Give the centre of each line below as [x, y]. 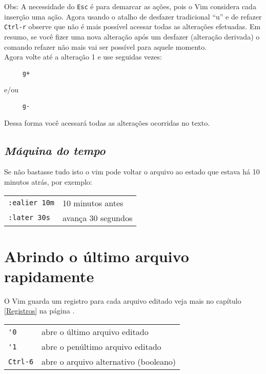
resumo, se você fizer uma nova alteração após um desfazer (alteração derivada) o [132, 36]
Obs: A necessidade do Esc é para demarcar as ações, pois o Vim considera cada [130, 6]
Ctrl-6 [21, 361]
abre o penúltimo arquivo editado [101, 347]
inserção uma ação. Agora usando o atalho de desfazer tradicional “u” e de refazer [133, 16]
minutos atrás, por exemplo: [48, 181]
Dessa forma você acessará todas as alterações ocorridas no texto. [107, 122]
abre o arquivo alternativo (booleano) [109, 362]
